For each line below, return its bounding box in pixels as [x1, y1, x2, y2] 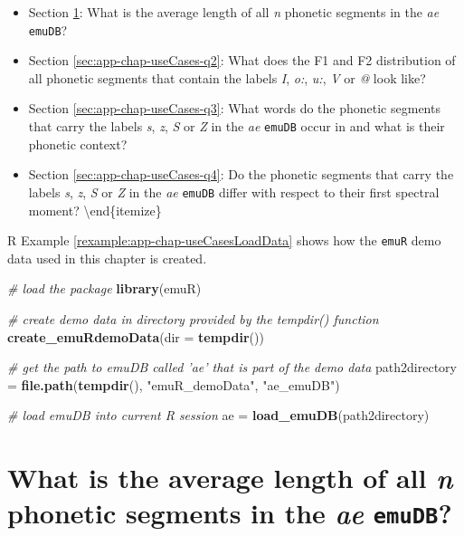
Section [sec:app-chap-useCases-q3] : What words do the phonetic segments [28, 99, 440, 118]
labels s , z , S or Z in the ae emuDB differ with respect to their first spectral [28, 182, 440, 201]
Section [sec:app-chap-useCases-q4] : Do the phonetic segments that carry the [28, 165, 454, 184]
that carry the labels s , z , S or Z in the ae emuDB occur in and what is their [28, 117, 445, 136]
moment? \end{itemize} [28, 200, 162, 219]
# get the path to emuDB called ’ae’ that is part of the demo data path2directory [7, 358, 458, 377]
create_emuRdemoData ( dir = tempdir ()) [7, 327, 264, 346]
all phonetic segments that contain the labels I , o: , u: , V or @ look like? [28, 68, 426, 87]
